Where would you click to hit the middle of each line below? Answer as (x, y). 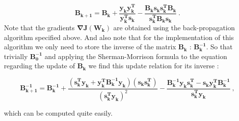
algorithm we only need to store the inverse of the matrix (90, 47)
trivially (16, 56)
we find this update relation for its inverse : (154, 66)
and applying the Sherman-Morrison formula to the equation (136, 56)
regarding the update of (40, 66)
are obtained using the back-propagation (174, 27)
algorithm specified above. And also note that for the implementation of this (119, 37)
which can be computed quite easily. (58, 113)
